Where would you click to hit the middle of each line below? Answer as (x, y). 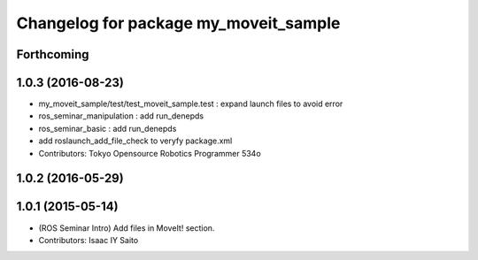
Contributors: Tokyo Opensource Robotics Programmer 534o (150, 153)
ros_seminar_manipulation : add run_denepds (121, 116)
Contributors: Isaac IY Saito (89, 240)
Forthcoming (53, 54)
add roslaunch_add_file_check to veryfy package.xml (135, 141)
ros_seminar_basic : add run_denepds (108, 128)
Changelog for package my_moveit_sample (178, 23)
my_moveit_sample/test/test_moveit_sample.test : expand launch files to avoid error (191, 104)
